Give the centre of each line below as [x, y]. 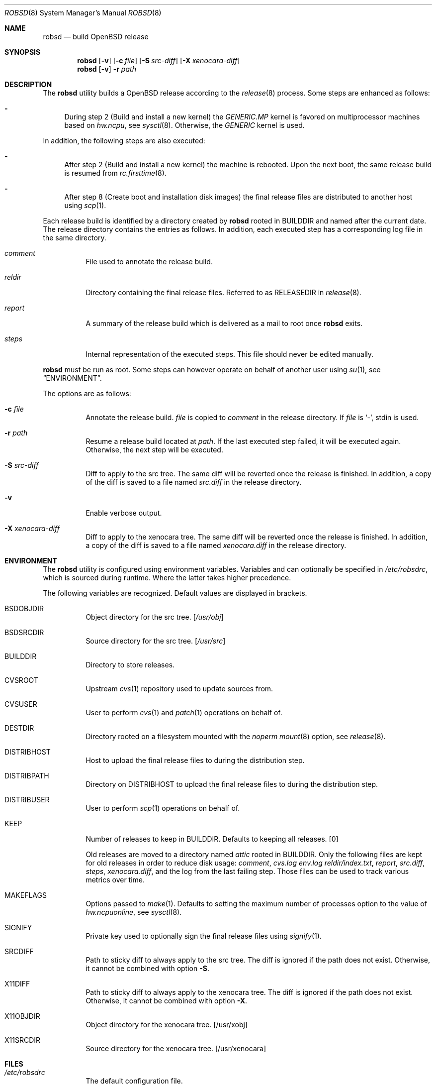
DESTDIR [19, 728]
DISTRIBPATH [27, 776]
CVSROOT [21, 680]
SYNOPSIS [23, 52]
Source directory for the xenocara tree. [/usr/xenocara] [176, 1048]
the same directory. [75, 238]
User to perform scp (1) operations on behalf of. [163, 808]
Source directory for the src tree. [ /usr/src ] [156, 641]
